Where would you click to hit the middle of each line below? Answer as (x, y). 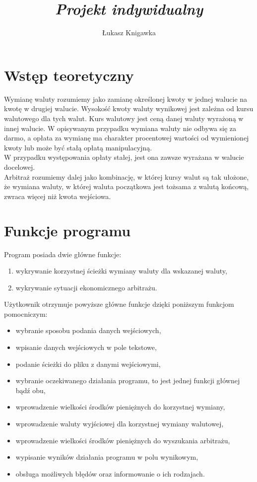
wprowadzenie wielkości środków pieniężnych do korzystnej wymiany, (120, 407)
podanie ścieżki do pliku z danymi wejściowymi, (88, 364)
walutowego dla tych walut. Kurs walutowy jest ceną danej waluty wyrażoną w (124, 118)
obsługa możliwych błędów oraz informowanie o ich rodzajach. (110, 473)
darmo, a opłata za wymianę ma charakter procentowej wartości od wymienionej (127, 138)
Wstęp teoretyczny (69, 75)
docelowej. (20, 167)
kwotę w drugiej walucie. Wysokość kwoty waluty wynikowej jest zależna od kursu (129, 108)
